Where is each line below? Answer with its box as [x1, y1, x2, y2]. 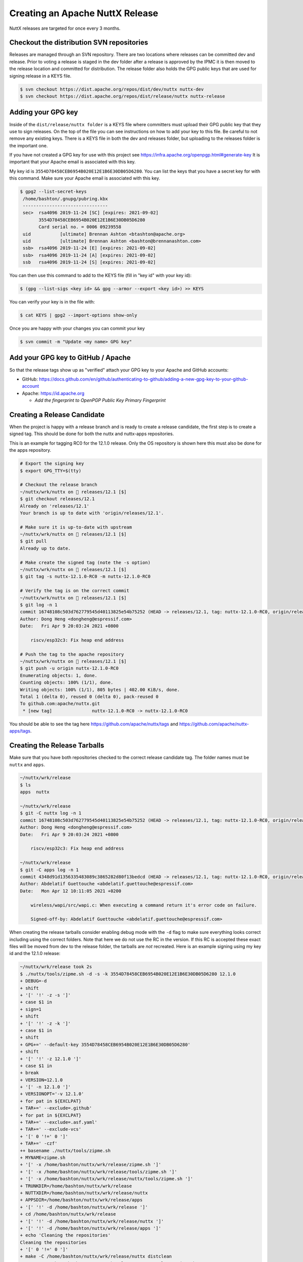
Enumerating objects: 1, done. [20, 672, 98, 678]
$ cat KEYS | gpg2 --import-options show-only [20, 312, 137, 318]
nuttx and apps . [9, 761, 45, 767]
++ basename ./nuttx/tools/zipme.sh [20, 1147, 111, 1153]
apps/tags [9, 728, 30, 734]
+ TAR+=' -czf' [20, 1141, 58, 1146]
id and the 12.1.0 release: [9, 951, 61, 957]
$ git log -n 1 [20, 602, 58, 608]
